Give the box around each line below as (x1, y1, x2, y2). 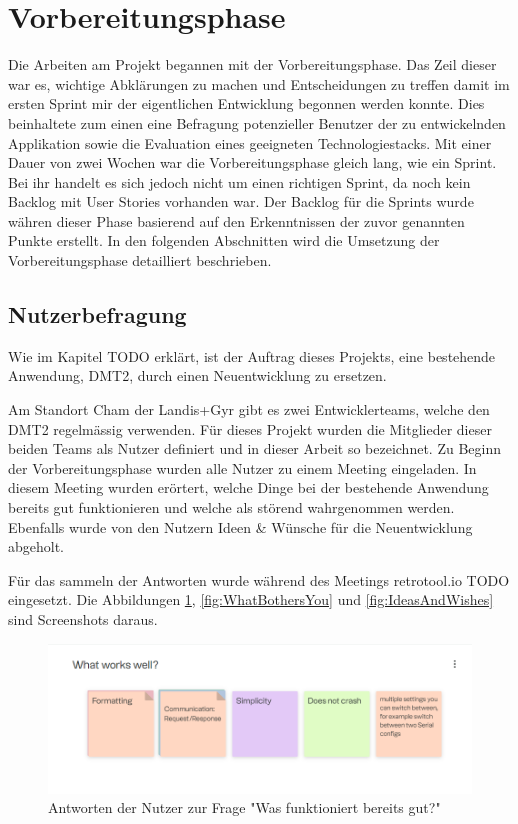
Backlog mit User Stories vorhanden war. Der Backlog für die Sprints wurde (8, 191, 474, 212)
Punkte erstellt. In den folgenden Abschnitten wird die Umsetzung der (8, 230, 440, 251)
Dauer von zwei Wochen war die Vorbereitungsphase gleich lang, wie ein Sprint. (8, 152, 497, 173)
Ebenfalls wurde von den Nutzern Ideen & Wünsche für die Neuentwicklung (8, 516, 473, 537)
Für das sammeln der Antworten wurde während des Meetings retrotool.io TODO (8, 569, 510, 590)
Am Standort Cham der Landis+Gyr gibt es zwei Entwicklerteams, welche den (8, 399, 490, 420)
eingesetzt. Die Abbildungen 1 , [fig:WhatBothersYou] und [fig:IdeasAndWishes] (8, 589, 494, 610)
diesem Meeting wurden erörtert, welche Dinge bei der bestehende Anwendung (8, 477, 489, 498)
